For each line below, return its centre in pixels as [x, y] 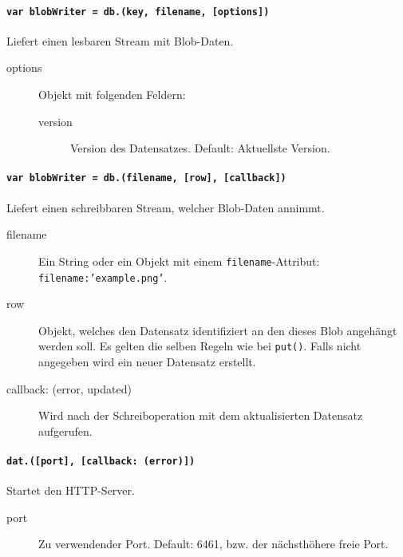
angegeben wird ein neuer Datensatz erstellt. [147, 362]
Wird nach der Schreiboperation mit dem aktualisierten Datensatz [201, 415]
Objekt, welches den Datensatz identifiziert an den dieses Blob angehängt [218, 330]
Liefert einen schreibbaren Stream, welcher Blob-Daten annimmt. [166, 207]
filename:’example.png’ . [103, 277]
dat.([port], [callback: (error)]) [101, 461]
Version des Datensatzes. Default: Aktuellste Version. [200, 148]
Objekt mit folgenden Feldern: [112, 95]
